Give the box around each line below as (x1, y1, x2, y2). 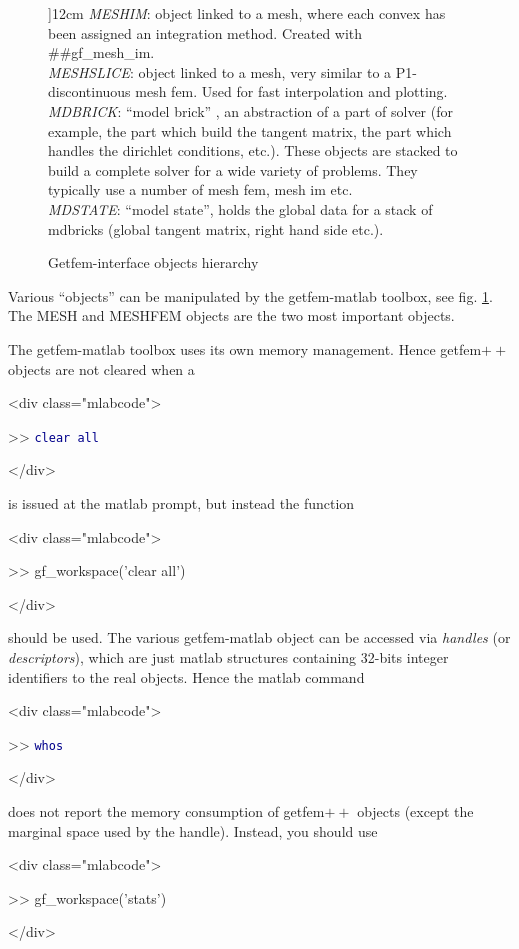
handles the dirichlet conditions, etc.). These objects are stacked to (48, 140, 458, 161)
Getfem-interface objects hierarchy (48, 252, 259, 273)
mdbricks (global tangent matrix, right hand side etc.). (48, 218, 384, 239)
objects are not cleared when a (8, 358, 195, 379)
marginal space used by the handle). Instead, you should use (8, 820, 378, 841)
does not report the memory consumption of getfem (8, 800, 325, 821)
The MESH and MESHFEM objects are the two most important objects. (8, 305, 455, 326)
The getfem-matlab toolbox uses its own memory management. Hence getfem (8, 338, 482, 359)
